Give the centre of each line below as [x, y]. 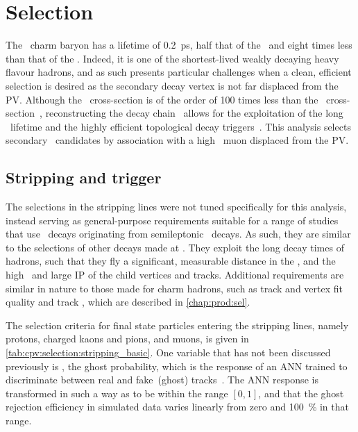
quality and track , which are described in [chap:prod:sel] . [128, 302]
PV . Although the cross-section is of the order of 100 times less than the [162, 99]
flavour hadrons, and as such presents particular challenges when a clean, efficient [179, 72]
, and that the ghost [301, 393]
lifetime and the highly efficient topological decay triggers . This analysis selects [180, 126]
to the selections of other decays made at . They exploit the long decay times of [175, 247]
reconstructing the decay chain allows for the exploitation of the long [194, 113]
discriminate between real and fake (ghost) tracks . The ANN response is [162, 380]
